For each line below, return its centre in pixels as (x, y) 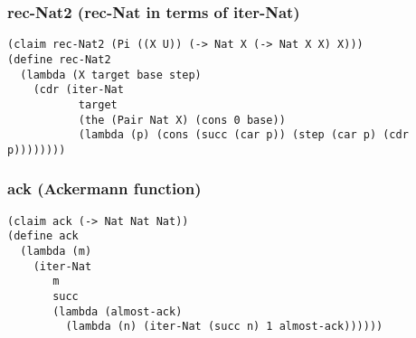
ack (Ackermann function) (104, 188)
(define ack (43, 236)
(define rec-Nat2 (59, 59)
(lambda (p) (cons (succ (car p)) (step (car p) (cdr (243, 135)
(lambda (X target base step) (111, 75)
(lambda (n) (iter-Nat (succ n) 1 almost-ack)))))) (224, 327)
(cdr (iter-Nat (78, 90)
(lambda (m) (56, 251)
